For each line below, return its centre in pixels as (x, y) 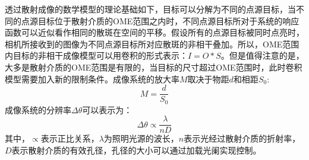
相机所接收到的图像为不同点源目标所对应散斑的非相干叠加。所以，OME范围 (152, 44)
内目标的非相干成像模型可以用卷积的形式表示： (96, 55)
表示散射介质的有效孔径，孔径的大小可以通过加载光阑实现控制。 (136, 150)
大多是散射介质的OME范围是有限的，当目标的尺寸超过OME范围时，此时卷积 (154, 67)
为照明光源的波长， (141, 138)
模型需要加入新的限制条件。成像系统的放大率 (92, 79)
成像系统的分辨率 (38, 109)
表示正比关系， (70, 138)
